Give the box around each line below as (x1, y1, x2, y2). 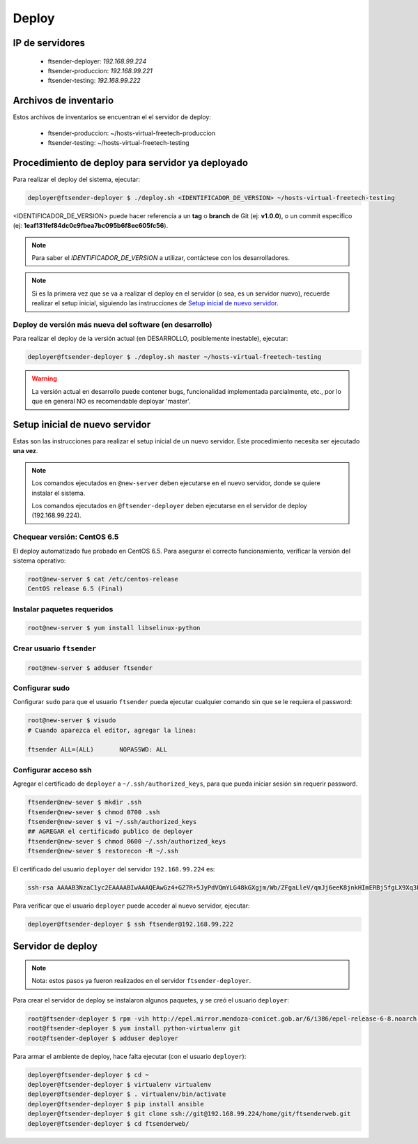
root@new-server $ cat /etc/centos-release (27, 575, 179, 583)
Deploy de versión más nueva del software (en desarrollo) (13, 320, 212, 330)
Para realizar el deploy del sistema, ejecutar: (13, 175, 141, 183)
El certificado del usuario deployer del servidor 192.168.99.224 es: (13, 865, 215, 874)
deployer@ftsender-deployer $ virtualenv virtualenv (27, 1081, 212, 1088)
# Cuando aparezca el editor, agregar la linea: (27, 726, 197, 734)
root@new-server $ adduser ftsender (27, 664, 153, 672)
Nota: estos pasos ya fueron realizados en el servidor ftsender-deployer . (31, 977, 251, 985)
